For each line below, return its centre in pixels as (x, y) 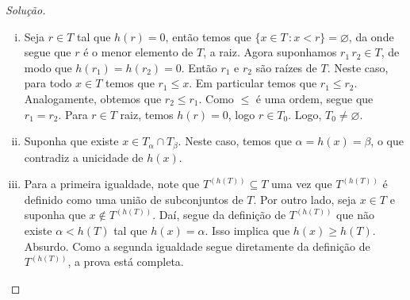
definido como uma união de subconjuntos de (134, 199)
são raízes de (286, 67)
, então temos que (208, 36)
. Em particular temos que (253, 83)
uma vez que (302, 184)
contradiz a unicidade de (84, 157)
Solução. (26, 10)
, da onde (371, 36)
